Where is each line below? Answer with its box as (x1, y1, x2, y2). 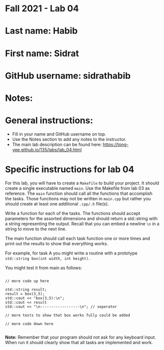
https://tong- (102, 141, 129, 147)
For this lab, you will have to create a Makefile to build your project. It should (5, 180, 159, 186)
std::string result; (5, 287, 47, 292)
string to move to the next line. (5, 226, 67, 232)
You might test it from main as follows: (5, 265, 82, 271)
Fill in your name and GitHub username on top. (12, 131, 106, 137)
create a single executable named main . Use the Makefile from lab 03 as (5, 185, 150, 191)
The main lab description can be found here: (12, 141, 102, 147)
